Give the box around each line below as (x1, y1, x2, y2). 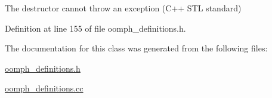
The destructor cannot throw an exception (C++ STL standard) (5, 2, 242, 14)
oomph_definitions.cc (5, 82, 84, 94)
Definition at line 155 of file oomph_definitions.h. (5, 22, 186, 34)
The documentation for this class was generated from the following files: (5, 42, 268, 54)
